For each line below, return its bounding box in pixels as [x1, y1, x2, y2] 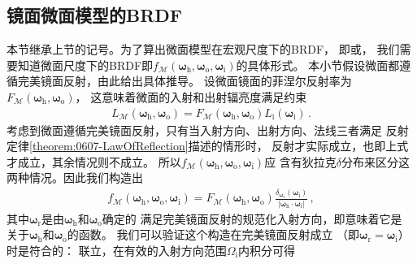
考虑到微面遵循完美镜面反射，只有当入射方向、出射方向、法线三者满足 [7, 121, 382, 138]
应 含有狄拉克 [264, 153, 337, 170]
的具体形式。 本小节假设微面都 [236, 56, 400, 73]
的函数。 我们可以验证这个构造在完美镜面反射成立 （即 [67, 226, 360, 243]
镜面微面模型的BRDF [7, 2, 183, 28]
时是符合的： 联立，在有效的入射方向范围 [7, 241, 227, 258]
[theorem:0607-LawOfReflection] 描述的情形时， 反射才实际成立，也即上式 [29, 137, 409, 154]
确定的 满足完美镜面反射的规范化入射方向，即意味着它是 [102, 210, 402, 227]
